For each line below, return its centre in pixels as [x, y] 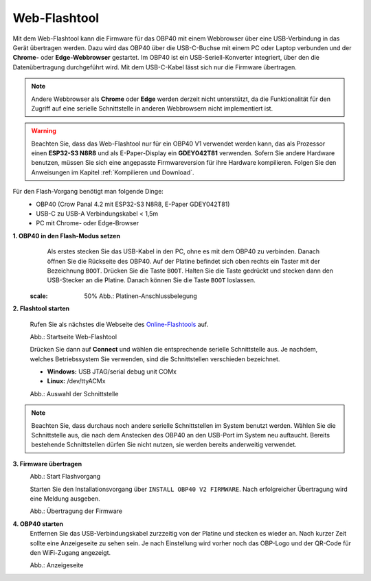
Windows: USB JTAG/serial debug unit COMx [112, 372]
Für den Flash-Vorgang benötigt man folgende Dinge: [88, 192]
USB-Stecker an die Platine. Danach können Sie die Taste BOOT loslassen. [151, 280]
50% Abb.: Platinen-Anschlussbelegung [140, 296]
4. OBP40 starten [38, 524]
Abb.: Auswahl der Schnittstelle [74, 394]
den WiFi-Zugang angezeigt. [70, 552]
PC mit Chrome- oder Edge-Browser [88, 223]
